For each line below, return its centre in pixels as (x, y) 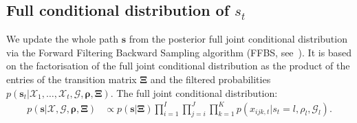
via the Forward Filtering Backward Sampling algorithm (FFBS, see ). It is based (179, 52)
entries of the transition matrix (72, 79)
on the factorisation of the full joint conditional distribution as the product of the (178, 66)
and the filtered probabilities (210, 79)
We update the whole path (62, 39)
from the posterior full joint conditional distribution (238, 39)
